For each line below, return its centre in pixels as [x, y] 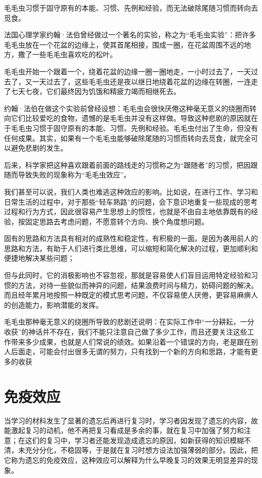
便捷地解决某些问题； [39, 258]
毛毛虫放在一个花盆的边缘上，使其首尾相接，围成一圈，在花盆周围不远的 [124, 44]
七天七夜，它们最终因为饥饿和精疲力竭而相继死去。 [95, 91]
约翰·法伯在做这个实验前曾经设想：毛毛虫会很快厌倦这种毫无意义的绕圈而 [127, 108]
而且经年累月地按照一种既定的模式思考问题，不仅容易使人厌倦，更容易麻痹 [127, 295]
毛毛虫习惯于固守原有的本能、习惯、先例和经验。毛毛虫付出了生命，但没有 [134, 128]
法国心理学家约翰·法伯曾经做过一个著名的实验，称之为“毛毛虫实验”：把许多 [130, 35]
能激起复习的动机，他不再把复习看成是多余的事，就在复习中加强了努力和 [124, 430]
